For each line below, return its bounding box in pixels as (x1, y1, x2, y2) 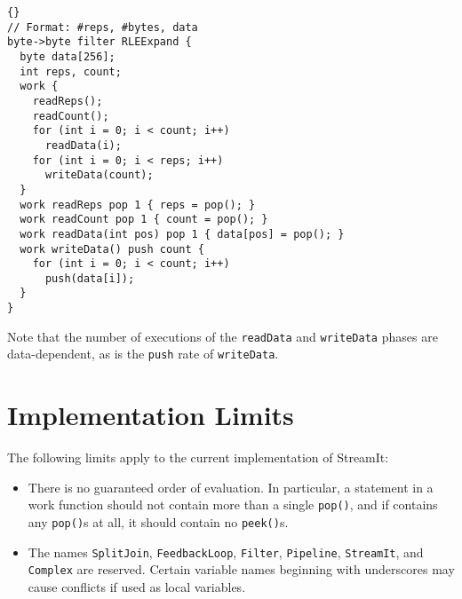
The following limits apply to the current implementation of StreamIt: (7, 448, 389, 467)
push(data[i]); (44, 272, 135, 285)
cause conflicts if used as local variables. (28, 578, 246, 596)
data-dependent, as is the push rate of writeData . (7, 344, 279, 363)
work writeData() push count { (20, 242, 204, 256)
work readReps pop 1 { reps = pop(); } (20, 198, 256, 211)
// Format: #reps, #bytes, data (7, 20, 198, 34)
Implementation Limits (7, 397, 294, 433)
